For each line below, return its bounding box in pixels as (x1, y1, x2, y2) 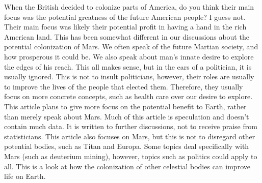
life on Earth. (4, 171, 46, 181)
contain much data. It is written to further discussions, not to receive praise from (4, 121, 257, 132)
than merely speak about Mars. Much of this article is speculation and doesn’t (4, 111, 249, 121)
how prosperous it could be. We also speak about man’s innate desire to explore (4, 51, 254, 62)
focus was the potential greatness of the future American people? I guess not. (4, 11, 246, 22)
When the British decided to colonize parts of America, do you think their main (4, 2, 254, 12)
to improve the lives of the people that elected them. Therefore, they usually (4, 81, 243, 91)
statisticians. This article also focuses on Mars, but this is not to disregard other (4, 131, 255, 141)
